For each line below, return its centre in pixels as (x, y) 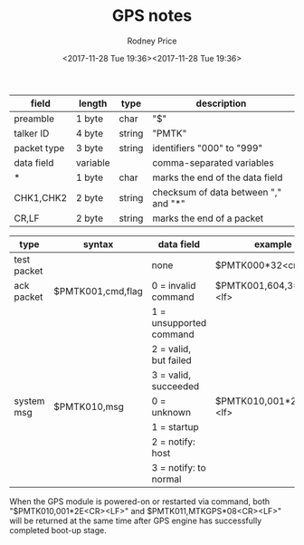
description (221, 103)
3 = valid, (171, 375)
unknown (171, 412)
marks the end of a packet (208, 218)
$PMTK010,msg (89, 406)
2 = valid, (171, 349)
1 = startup (175, 426)
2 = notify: (174, 442)
